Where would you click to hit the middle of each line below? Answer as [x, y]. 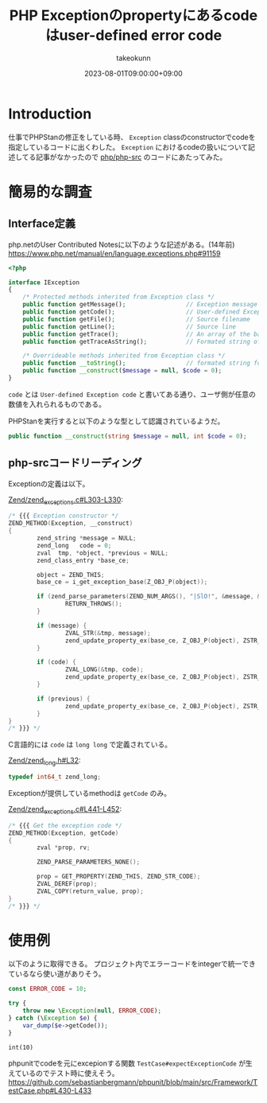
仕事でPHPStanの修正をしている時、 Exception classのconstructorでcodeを [132, 137]
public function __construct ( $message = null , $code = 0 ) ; [122, 371]
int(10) [21, 1047]
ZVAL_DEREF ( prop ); [67, 884]
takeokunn [133, 58]
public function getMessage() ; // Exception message [140, 305]
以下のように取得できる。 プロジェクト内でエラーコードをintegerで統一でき [132, 964]
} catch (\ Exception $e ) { [53, 1019]
